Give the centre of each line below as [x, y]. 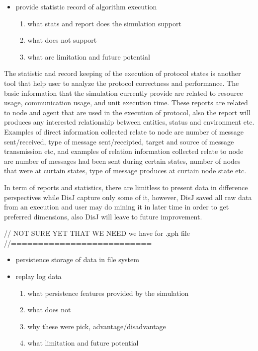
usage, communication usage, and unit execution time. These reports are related [126, 103]
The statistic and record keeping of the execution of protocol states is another [123, 73]
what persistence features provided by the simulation [108, 293]
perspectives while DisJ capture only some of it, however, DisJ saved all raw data [128, 197]
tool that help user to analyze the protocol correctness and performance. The [122, 83]
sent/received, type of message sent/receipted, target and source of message [119, 141]
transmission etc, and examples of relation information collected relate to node [124, 151]
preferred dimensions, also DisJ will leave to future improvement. [103, 216]
